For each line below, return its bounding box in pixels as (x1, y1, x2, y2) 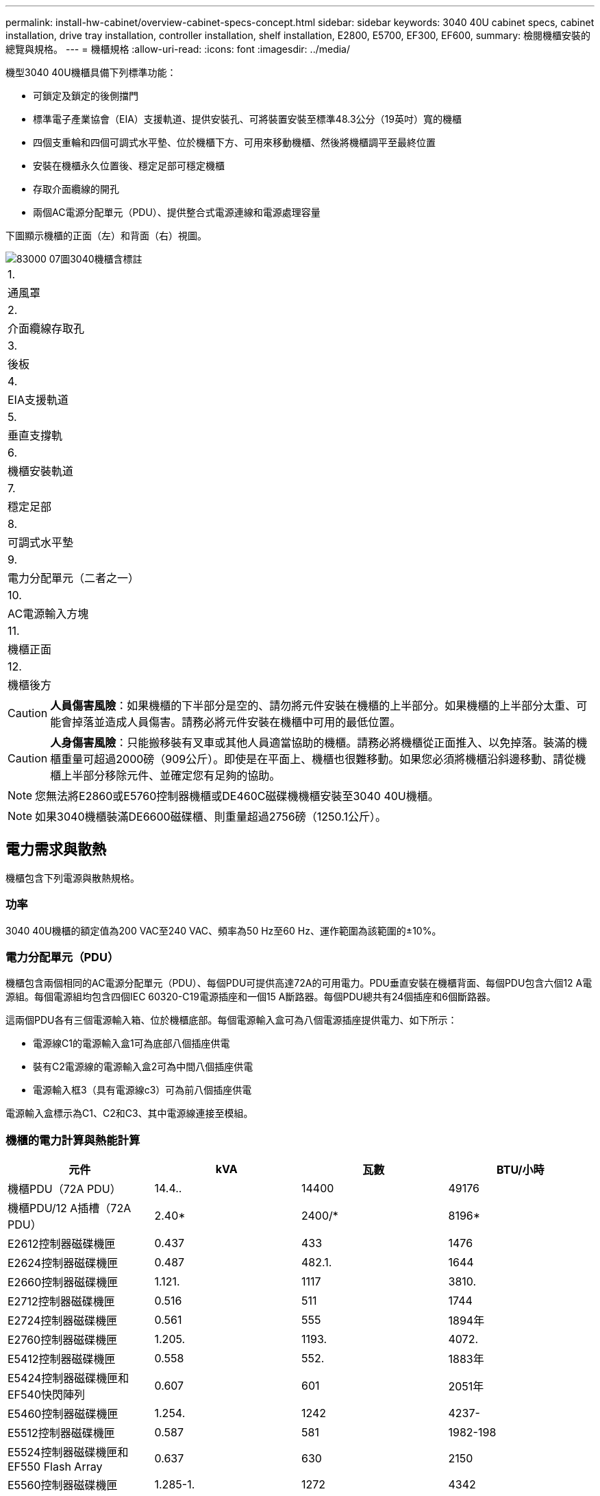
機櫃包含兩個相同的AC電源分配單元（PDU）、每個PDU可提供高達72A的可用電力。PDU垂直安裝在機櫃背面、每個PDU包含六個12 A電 (5, 977, 592, 989)
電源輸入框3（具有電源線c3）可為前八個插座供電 (33, 1084, 252, 1096)
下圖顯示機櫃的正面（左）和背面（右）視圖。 (5, 230, 207, 241)
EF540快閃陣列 (8, 1388, 85, 1402)
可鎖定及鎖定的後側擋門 (33, 90, 138, 101)
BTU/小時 (497, 1163, 545, 1177)
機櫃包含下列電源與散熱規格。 (5, 871, 140, 884)
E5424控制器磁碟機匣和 (8, 1371, 129, 1386)
